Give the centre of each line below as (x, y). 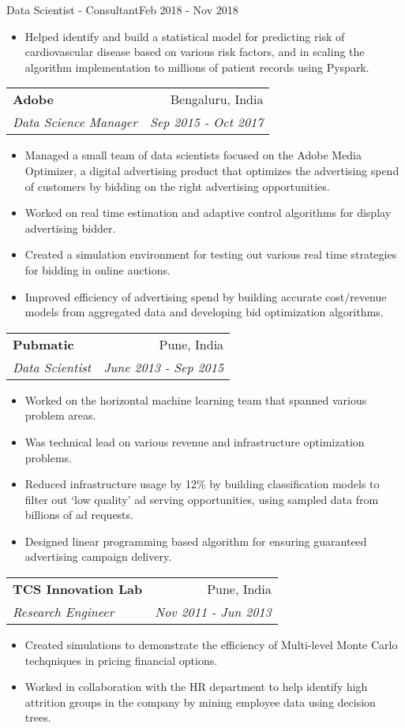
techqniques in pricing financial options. (121, 660)
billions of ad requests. (79, 515)
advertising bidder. (70, 228)
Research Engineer (64, 612)
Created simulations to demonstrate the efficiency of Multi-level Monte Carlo (211, 645)
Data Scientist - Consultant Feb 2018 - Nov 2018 (122, 9)
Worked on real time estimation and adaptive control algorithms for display (208, 213)
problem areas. (60, 415)
